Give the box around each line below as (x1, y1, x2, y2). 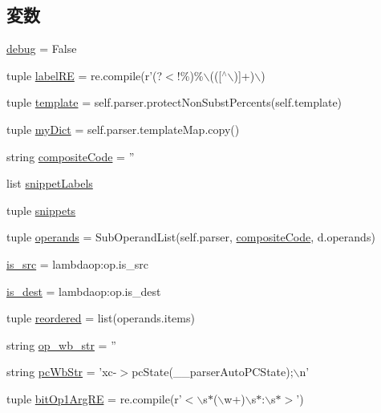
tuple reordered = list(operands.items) (6, 310, 195, 326)
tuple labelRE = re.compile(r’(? (6, 67, 163, 83)
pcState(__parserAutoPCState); (132, 363, 294, 380)
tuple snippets (6, 201, 76, 218)
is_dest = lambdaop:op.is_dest (6, 282, 161, 299)
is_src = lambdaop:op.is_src (6, 255, 148, 272)
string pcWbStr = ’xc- (6, 363, 117, 380)
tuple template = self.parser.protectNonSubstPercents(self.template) (6, 94, 342, 111)
